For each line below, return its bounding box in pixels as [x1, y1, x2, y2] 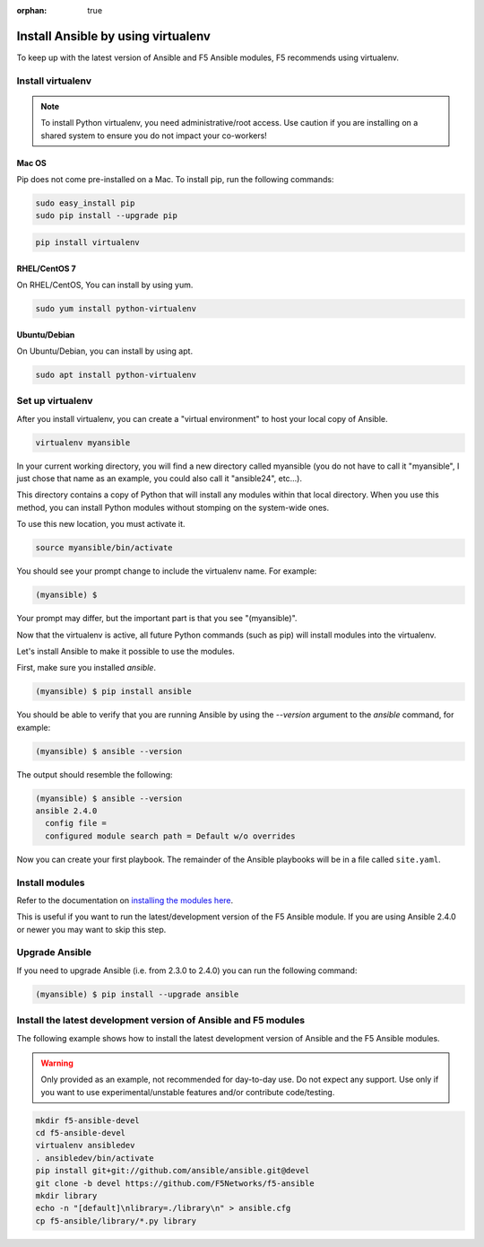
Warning [40, 1058, 73, 1068]
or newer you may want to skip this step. [16, 924, 167, 935]
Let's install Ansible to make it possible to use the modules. [16, 645, 235, 656]
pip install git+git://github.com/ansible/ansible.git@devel [35, 1165, 310, 1176]
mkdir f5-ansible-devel [35, 1115, 141, 1126]
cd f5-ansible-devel [35, 1128, 125, 1138]
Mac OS [16, 157, 47, 168]
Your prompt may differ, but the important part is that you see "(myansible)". [16, 613, 298, 624]
